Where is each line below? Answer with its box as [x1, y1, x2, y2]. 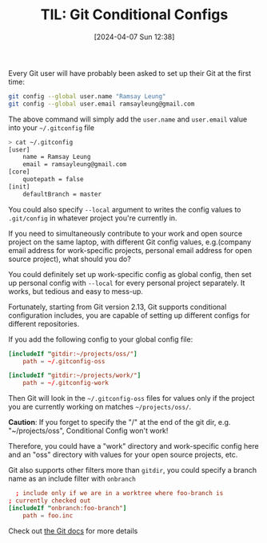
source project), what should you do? [8, 254, 132, 264]
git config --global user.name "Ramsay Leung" [8, 92, 166, 101]
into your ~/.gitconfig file [8, 122, 94, 133]
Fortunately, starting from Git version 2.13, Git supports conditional [8, 302, 227, 311]
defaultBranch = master [22, 190, 102, 198]
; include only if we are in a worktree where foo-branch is [15, 489, 224, 497]
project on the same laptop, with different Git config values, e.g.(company [8, 237, 252, 247]
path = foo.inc [22, 511, 74, 520]
